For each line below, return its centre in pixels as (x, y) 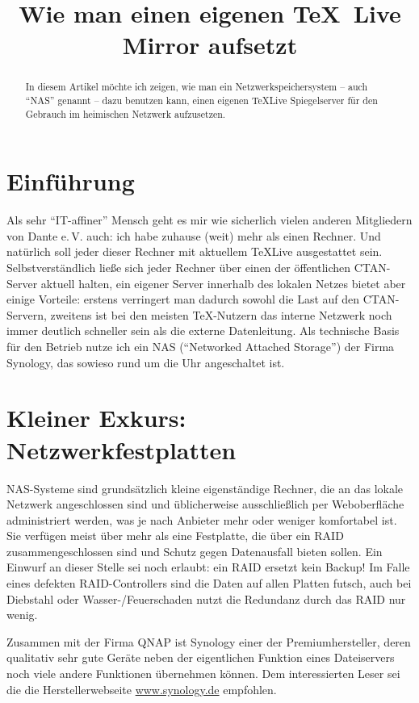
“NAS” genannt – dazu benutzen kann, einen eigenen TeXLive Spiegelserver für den (201, 100)
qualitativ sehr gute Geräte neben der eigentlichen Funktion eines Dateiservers (201, 657)
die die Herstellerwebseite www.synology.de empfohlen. (142, 689)
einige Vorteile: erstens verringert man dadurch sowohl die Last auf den (183, 299)
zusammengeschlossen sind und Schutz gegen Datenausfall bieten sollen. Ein (195, 551)
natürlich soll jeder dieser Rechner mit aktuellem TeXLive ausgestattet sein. (195, 251)
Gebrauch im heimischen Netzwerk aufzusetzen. (126, 113)
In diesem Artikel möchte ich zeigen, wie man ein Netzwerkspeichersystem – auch (197, 87)
